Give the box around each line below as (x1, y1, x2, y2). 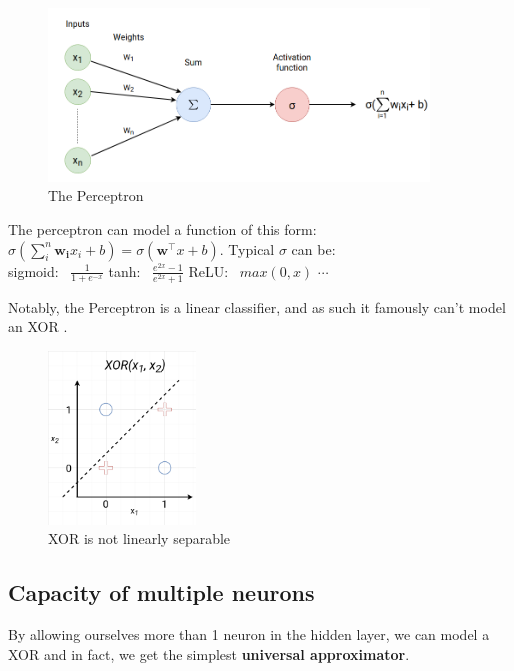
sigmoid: (8, 260, 59, 281)
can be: (291, 238, 336, 259)
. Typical (219, 238, 275, 259)
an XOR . (8, 316, 68, 337)
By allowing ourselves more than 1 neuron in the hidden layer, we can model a (8, 624, 490, 645)
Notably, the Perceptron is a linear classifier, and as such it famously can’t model (8, 296, 506, 317)
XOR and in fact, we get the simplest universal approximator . (8, 643, 410, 664)
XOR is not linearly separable (48, 528, 231, 549)
